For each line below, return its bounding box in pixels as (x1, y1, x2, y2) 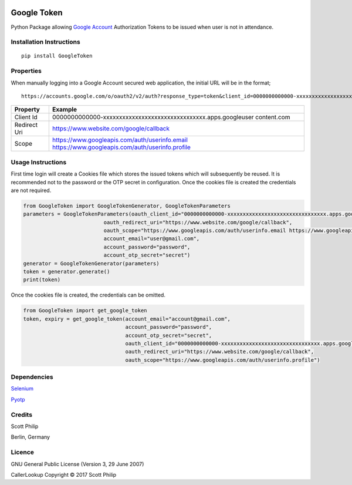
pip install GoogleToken (21, 53, 93, 59)
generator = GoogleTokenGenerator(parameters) (23, 260, 160, 267)
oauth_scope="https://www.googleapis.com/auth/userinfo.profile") (125, 356, 320, 363)
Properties (11, 67, 42, 75)
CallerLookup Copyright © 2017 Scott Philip (11, 471, 117, 478)
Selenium (11, 385, 33, 392)
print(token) (23, 277, 61, 283)
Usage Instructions (11, 158, 67, 166)
